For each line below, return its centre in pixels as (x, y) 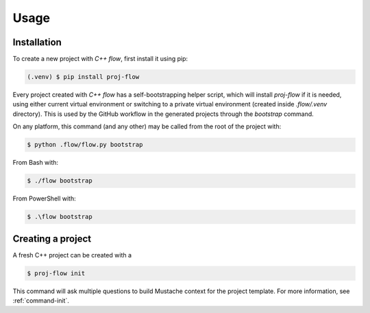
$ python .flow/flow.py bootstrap (85, 145)
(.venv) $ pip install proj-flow (83, 77)
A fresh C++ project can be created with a (72, 255)
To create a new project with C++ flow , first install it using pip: (100, 59)
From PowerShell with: (45, 198)
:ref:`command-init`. (41, 300)
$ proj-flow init (56, 273)
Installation (37, 42)
